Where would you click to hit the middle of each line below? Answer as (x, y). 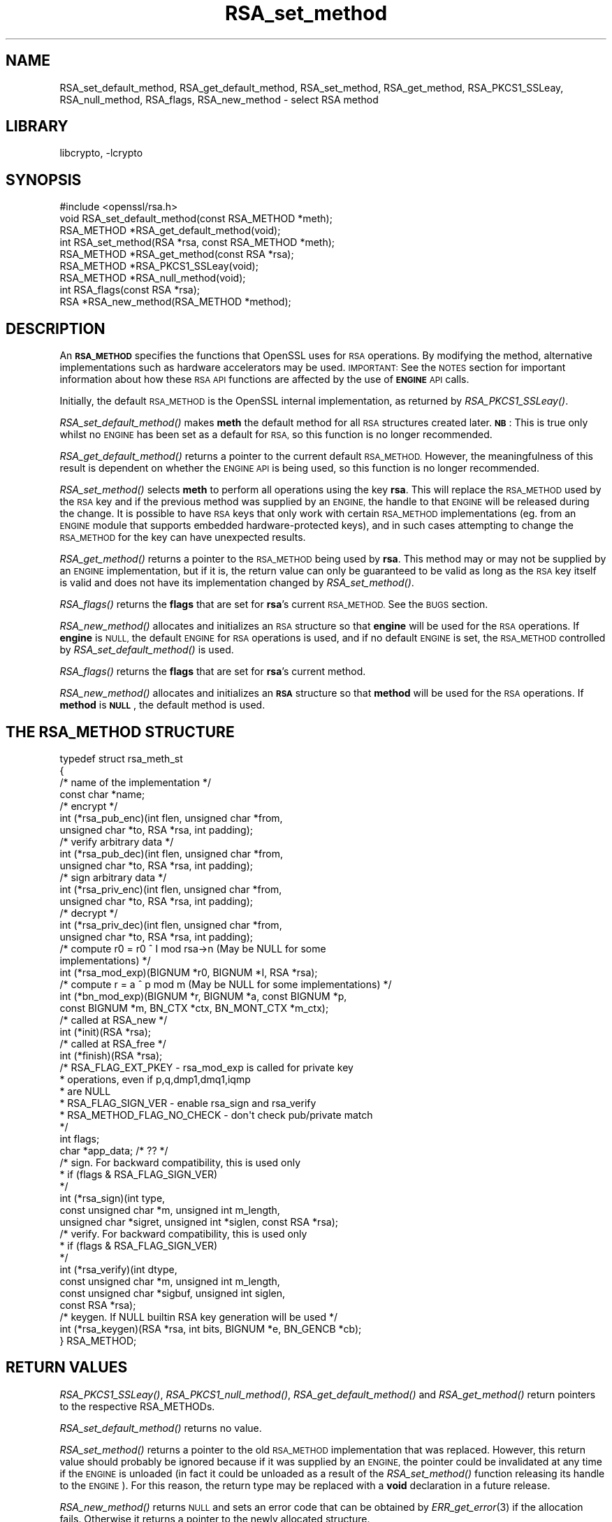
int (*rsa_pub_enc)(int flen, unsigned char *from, (171, 818)
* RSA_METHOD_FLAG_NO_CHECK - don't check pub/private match (216, 1115)
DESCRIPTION (56, 328)
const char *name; (102, 794)
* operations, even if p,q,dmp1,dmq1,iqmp (155, 1079)
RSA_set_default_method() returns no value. (161, 1428)
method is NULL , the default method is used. (162, 705)
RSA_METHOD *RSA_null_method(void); (153, 278)
